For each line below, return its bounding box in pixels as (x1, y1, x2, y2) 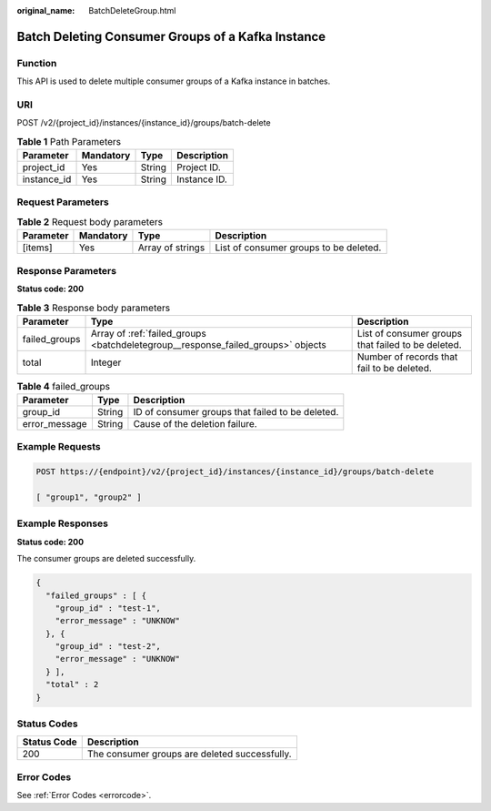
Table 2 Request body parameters (16, 216, 164, 228)
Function (16, 56, 57, 69)
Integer (90, 356, 122, 369)
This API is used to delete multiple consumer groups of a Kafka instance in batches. (16, 76, 331, 86)
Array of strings (137, 241, 205, 254)
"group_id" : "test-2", (55, 642, 161, 652)
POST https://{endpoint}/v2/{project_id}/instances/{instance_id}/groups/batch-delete (35, 467, 435, 477)
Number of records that (356, 350, 458, 363)
